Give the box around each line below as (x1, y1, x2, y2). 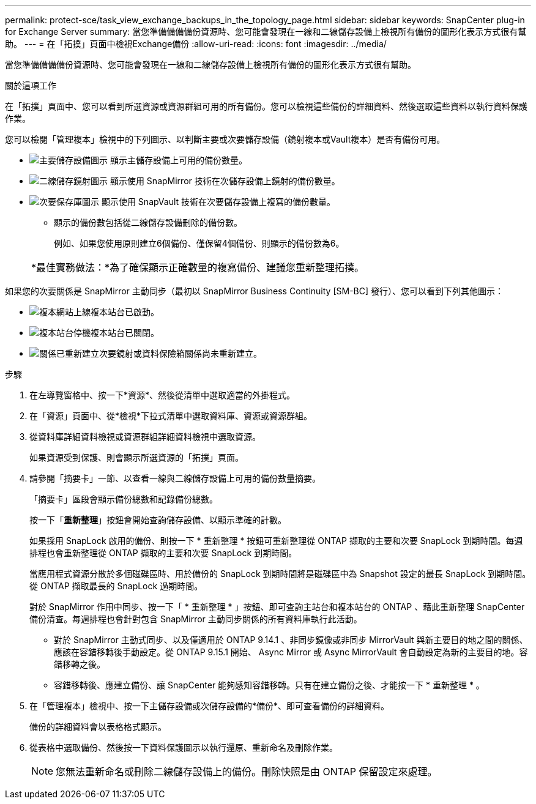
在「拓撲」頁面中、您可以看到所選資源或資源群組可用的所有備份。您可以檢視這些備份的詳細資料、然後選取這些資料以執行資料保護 (5, 101, 527, 111)
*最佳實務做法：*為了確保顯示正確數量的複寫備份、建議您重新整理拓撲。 (31, 261, 365, 274)
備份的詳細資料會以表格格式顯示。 (29, 721, 166, 732)
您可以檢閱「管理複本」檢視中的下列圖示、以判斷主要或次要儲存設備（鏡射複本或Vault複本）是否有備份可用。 (5, 134, 445, 144)
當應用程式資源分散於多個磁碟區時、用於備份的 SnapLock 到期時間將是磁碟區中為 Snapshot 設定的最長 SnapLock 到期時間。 (29, 568, 531, 579)
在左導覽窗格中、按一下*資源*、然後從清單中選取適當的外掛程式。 (29, 390, 296, 400)
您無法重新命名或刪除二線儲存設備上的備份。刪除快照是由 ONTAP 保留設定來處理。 (56, 765, 437, 778)
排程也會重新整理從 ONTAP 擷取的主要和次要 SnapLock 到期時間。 (29, 548, 297, 558)
